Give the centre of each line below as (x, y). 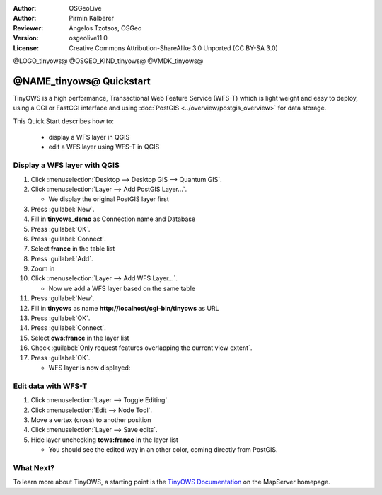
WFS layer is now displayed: (89, 368)
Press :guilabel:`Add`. (62, 258)
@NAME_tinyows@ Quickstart (82, 81)
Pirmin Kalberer (92, 18)
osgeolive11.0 (88, 38)
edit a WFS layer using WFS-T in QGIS (104, 147)
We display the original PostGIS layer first (109, 199)
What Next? (34, 467)
